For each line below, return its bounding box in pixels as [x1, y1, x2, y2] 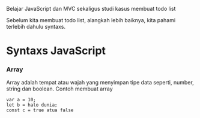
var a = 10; [6, 97, 36, 103]
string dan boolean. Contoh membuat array [6, 85, 113, 92]
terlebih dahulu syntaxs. [6, 23, 66, 30]
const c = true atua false [6, 107, 74, 113]
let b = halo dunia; [6, 102, 58, 108]
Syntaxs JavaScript [6, 44, 106, 58]
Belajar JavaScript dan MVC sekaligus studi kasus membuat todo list [6, 5, 176, 12]
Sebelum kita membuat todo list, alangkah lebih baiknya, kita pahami [6, 17, 176, 23]
